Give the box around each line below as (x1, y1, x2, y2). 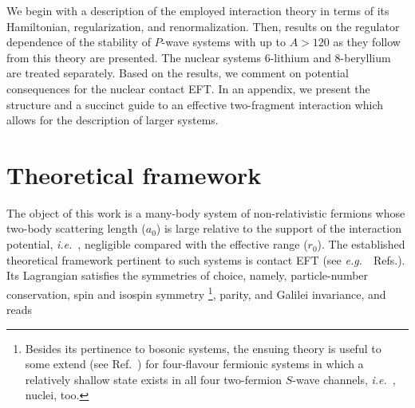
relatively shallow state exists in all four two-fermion (25, 371, 283, 387)
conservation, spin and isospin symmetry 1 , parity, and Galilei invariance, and (6, 283, 386, 302)
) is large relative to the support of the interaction (156, 220, 401, 237)
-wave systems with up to (161, 33, 286, 50)
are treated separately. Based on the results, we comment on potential (6, 65, 349, 81)
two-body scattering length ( (6, 220, 146, 237)
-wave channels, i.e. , (292, 371, 396, 387)
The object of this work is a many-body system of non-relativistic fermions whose (6, 204, 405, 221)
